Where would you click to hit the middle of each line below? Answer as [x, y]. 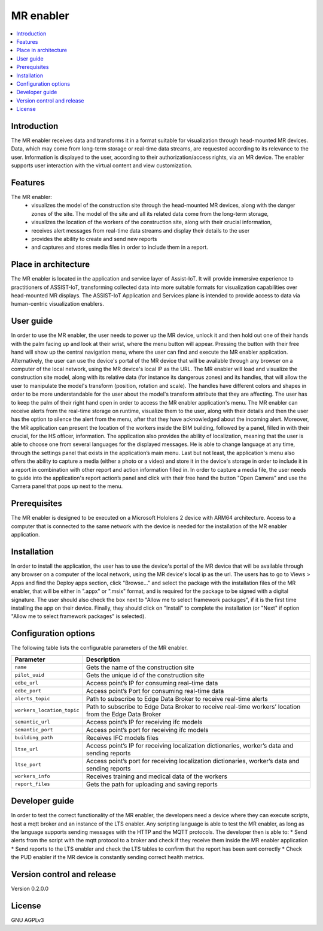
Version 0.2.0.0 [30, 889]
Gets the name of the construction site [140, 667]
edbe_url [27, 683]
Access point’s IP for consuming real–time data [152, 683]
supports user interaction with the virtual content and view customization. [102, 165]
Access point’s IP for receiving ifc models [144, 722]
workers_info [32, 776]
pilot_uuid [30, 675]
